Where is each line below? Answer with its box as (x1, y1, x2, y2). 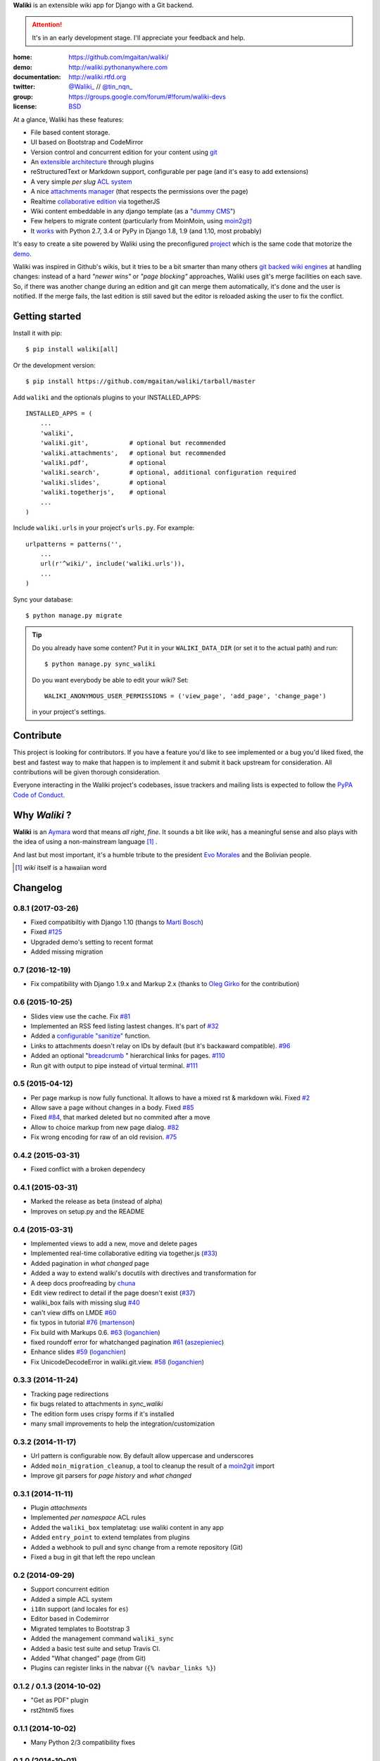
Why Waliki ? (13, 809, 72, 821)
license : (13, 102, 37, 111)
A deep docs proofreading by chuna (30, 1278, 136, 1287)
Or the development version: (13, 361, 96, 369)
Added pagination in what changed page (30, 1259, 149, 1267)
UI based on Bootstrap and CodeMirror (30, 138, 144, 147)
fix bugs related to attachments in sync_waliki (30, 1400, 163, 1408)
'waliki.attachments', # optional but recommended (39, 449, 227, 457)
